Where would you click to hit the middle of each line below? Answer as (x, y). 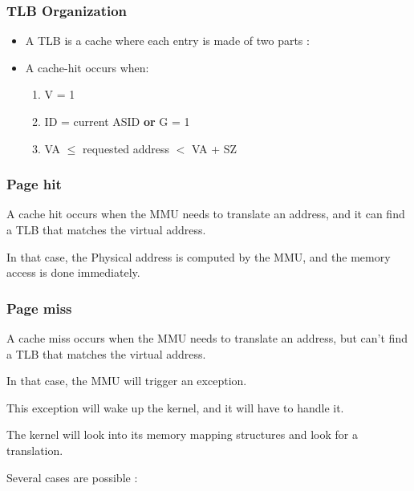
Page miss (39, 308)
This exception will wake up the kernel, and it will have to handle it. (175, 407)
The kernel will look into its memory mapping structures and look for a (182, 434)
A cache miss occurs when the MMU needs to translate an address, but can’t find (207, 338)
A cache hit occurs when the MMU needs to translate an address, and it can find (206, 214)
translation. (35, 450)
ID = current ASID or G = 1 (117, 121)
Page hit (34, 184)
